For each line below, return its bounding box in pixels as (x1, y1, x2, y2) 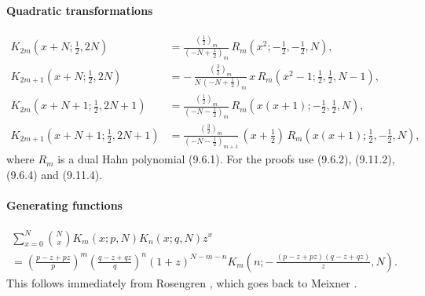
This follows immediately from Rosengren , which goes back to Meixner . (6, 274, 357, 291)
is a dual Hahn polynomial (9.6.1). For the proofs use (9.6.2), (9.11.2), (57, 151, 395, 167)
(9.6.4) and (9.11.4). (6, 166, 103, 182)
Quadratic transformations (6, 2, 153, 18)
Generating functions (6, 196, 123, 213)
